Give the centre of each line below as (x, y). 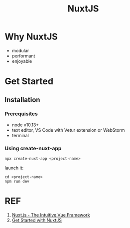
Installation (22, 100)
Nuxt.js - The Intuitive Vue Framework (51, 215)
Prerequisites (21, 114)
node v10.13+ (25, 125)
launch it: (14, 168)
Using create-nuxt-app (33, 148)
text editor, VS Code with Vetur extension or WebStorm (68, 130)
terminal (20, 135)
